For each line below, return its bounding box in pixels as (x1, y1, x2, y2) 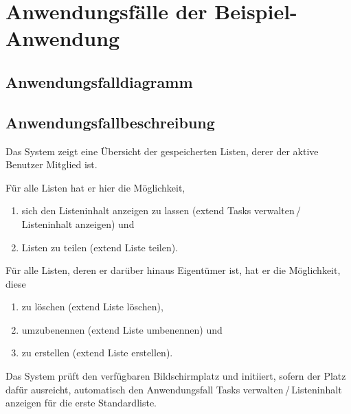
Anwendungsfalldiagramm (5, 71, 193, 92)
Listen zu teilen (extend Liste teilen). (21, 240, 179, 254)
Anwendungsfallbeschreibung (5, 111, 215, 133)
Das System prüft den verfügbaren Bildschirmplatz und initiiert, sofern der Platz (5, 369, 346, 383)
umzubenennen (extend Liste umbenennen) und (21, 322, 223, 336)
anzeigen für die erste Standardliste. (5, 395, 157, 410)
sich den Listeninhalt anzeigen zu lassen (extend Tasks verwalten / (21, 203, 302, 218)
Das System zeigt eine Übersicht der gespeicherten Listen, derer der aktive (5, 143, 319, 158)
